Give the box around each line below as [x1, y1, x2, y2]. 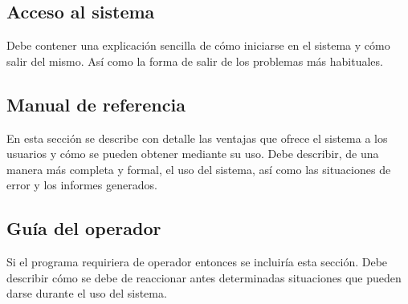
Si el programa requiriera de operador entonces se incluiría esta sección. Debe [6, 253, 388, 270]
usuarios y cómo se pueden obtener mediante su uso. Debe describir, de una [6, 145, 379, 162]
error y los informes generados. [6, 176, 157, 193]
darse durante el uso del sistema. [6, 285, 167, 302]
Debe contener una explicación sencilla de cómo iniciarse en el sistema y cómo [6, 37, 390, 54]
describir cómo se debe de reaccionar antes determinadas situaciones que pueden [6, 269, 402, 286]
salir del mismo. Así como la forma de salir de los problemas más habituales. [6, 52, 383, 69]
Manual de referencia [6, 91, 186, 116]
